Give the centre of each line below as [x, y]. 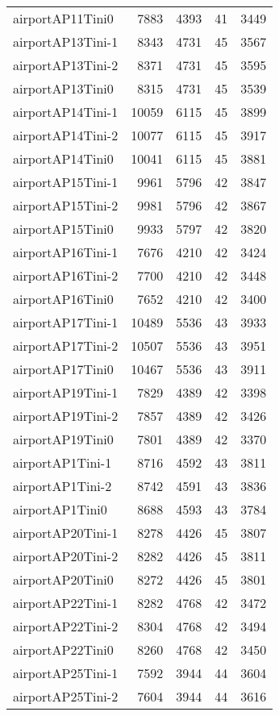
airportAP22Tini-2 [66, 626]
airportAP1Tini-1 [62, 462]
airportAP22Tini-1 [66, 603]
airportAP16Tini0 [63, 299]
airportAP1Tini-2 [62, 486]
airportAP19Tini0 [63, 439]
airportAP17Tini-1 [66, 322]
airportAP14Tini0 [63, 158]
